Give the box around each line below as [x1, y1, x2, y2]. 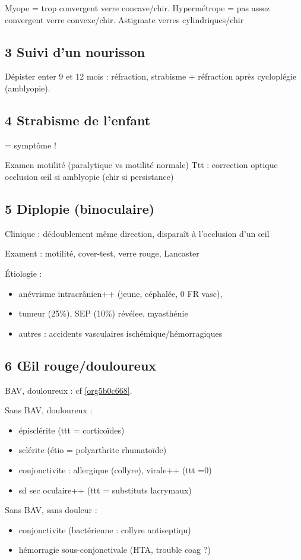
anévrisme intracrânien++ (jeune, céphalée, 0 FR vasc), [18, 287, 223, 299]
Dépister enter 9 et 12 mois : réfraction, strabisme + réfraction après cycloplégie [5, 70, 297, 83]
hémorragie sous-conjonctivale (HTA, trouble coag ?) [18, 543, 211, 556]
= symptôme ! [5, 138, 56, 151]
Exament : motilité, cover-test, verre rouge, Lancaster [5, 247, 199, 260]
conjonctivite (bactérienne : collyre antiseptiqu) [18, 523, 191, 536]
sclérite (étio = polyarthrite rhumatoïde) [18, 444, 167, 456]
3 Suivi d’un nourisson [5, 42, 145, 61]
